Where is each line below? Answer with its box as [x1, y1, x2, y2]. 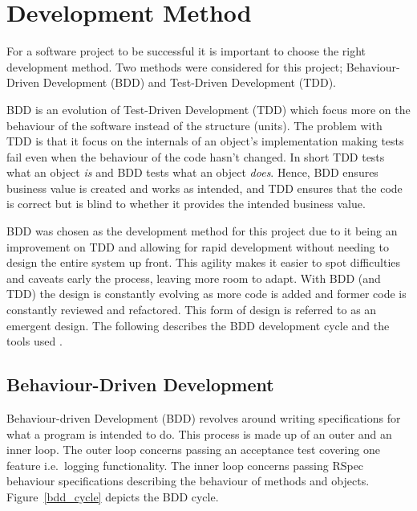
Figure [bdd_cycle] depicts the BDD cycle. [6, 488, 219, 505]
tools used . [6, 333, 63, 350]
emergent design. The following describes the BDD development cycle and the [6, 317, 390, 333]
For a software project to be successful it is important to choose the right [6, 43, 366, 59]
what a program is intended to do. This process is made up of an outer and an [6, 425, 392, 442]
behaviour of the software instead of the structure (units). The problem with [6, 117, 383, 133]
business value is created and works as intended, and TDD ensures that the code [6, 179, 403, 196]
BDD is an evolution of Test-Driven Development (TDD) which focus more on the [6, 100, 411, 117]
